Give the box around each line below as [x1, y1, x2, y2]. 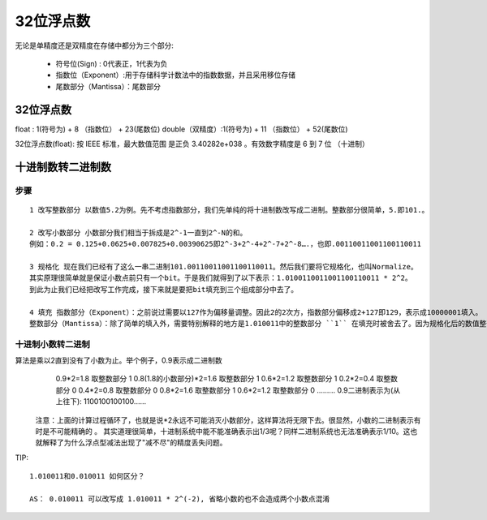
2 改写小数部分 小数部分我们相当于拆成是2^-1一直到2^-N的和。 [29, 228, 248, 237]
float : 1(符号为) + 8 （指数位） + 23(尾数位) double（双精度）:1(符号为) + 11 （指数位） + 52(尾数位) [15, 124, 348, 134]
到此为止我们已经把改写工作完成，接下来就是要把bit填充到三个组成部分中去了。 [29, 285, 299, 294]
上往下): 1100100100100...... [55, 397, 147, 406]
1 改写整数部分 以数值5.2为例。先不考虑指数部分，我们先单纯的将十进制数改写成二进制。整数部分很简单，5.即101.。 [29, 205, 429, 214]
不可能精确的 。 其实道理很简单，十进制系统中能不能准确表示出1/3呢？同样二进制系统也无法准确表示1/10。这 [49, 426, 411, 436]
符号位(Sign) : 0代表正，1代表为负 [55, 58, 168, 68]
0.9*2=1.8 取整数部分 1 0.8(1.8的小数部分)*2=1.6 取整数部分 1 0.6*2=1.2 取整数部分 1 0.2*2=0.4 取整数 [55, 374, 398, 384]
